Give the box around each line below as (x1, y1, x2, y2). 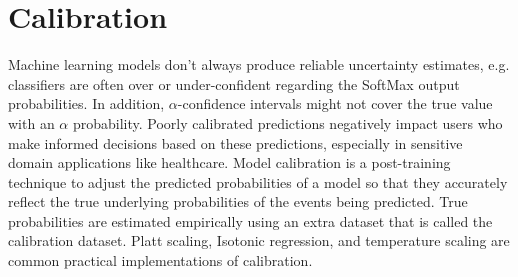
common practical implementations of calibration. (8, 250, 313, 271)
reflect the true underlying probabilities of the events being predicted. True (8, 191, 468, 212)
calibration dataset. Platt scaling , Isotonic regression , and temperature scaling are (8, 230, 510, 251)
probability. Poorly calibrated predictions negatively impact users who (72, 112, 503, 133)
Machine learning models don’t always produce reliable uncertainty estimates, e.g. (8, 54, 510, 75)
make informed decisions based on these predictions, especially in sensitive (8, 132, 463, 153)
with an (8, 112, 55, 133)
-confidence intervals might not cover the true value (177, 93, 493, 114)
